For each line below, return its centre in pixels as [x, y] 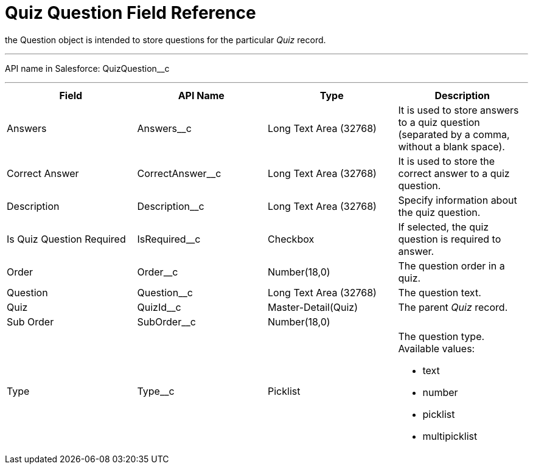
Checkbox [291, 239]
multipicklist [450, 436]
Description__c [171, 206]
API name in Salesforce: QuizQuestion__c [87, 68]
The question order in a [451, 266]
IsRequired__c [169, 239]
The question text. [440, 292]
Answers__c [164, 128]
